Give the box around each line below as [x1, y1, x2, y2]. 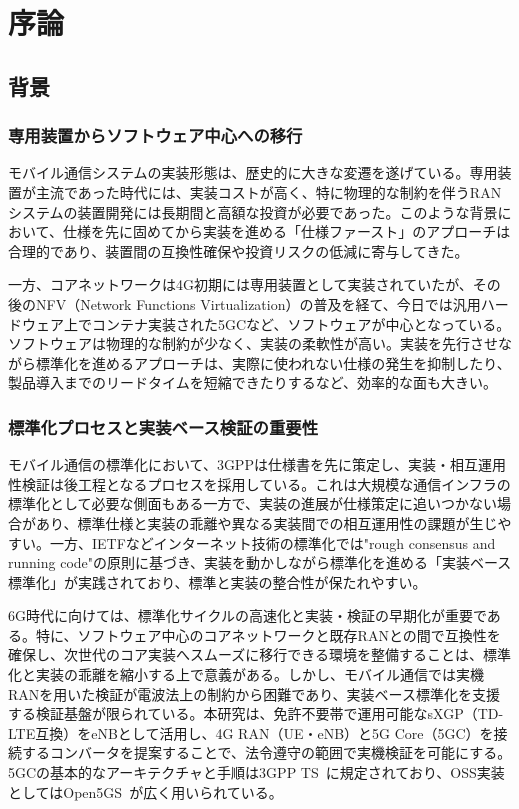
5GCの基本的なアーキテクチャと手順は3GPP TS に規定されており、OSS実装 [8, 762, 505, 783]
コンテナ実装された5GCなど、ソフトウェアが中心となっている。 [91, 313, 511, 334]
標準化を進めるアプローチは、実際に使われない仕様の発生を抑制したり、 [35, 352, 511, 373]
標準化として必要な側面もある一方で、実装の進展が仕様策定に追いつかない [8, 493, 498, 514]
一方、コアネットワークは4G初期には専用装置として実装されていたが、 [8, 274, 473, 295]
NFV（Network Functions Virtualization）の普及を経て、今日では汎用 [35, 293, 481, 314]
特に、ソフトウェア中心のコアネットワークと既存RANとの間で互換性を [35, 624, 501, 645]
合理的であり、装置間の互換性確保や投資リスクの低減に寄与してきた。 [8, 240, 469, 261]
